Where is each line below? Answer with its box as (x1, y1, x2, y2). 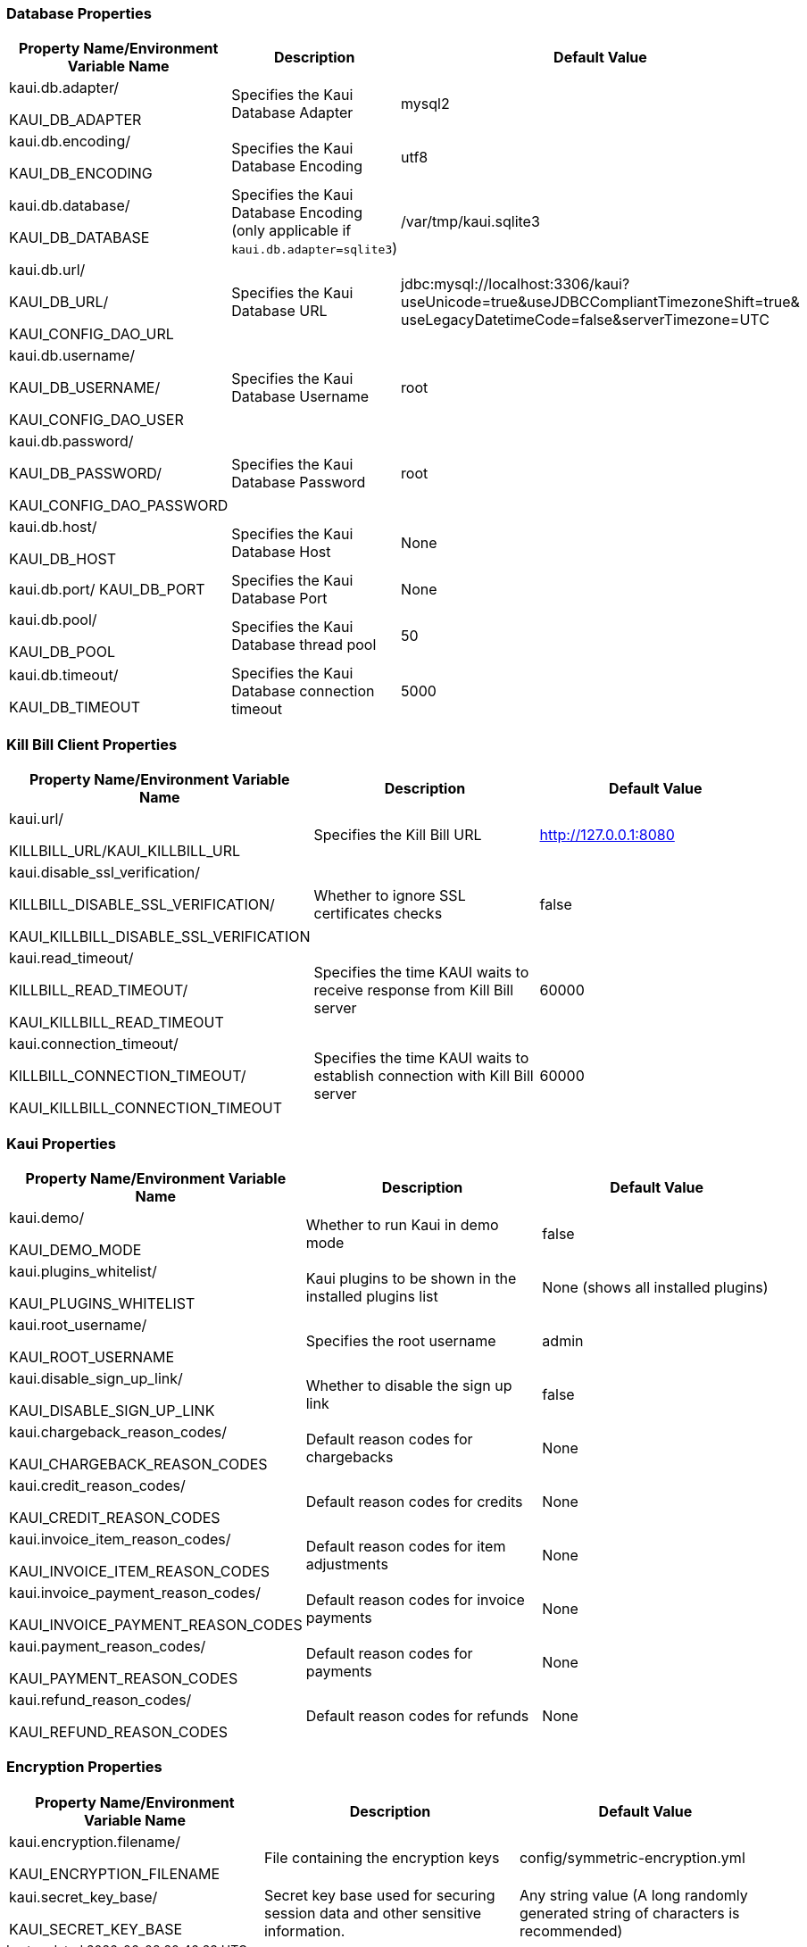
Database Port (231, 589, 328, 608)
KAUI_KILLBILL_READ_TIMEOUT (9, 1013, 224, 1032)
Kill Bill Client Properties (6, 735, 178, 753)
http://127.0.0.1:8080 (539, 826, 675, 845)
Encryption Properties (6, 1758, 162, 1776)
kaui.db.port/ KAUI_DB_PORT (9, 580, 205, 599)
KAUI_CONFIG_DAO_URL (9, 325, 174, 344)
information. (263, 1921, 345, 1940)
